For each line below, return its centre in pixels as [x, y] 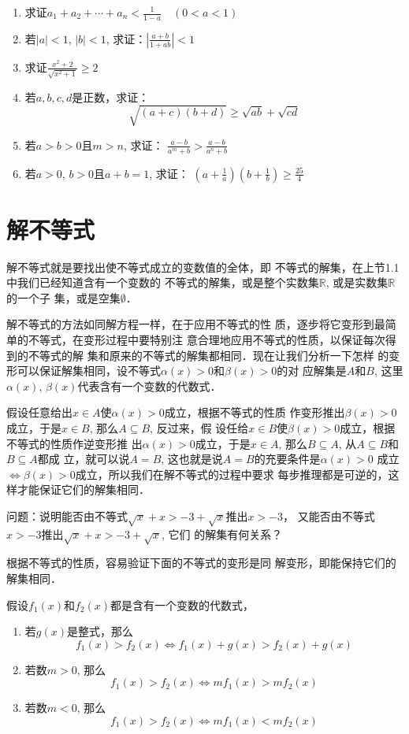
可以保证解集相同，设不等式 [89, 371]
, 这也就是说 [192, 459]
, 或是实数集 [357, 282]
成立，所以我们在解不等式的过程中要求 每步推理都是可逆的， [232, 474]
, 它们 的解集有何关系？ [222, 534]
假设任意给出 [39, 412]
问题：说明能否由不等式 [67, 515]
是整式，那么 [100, 631]
